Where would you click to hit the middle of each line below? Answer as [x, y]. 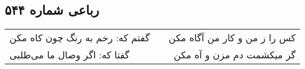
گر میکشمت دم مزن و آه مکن [235, 55]
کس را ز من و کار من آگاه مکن [232, 38]
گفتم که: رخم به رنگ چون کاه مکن [80, 38]
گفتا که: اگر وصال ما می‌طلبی [69, 55]
